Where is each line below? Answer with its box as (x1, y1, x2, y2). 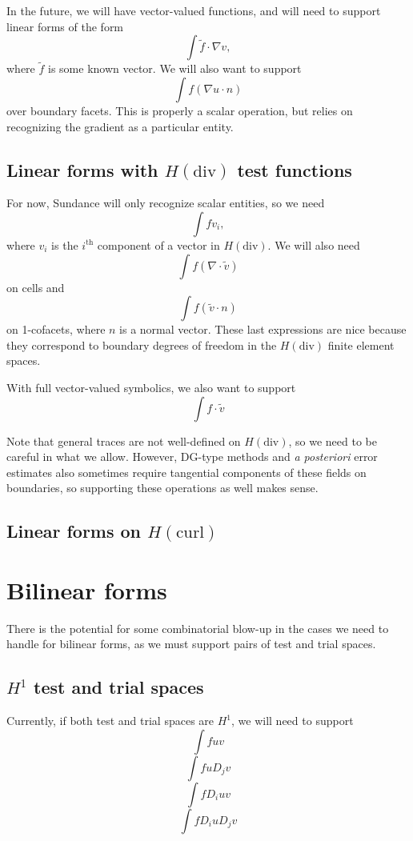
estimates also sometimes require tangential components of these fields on (6, 463, 367, 480)
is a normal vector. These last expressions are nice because (119, 321, 407, 338)
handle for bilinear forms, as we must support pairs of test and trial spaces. (6, 635, 376, 652)
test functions (237, 157, 352, 182)
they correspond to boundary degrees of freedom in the (6, 336, 277, 353)
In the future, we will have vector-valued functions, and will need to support (6, 2, 381, 18)
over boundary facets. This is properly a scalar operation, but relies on (6, 102, 353, 118)
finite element (327, 336, 395, 353)
